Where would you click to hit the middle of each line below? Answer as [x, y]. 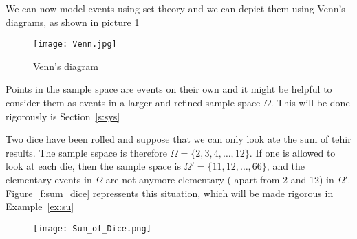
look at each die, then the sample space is [93, 166]
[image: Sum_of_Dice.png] [92, 228]
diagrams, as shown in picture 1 [73, 22]
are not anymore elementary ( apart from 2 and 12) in [220, 179]
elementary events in [49, 179]
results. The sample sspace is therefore [87, 152]
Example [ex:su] [40, 206]
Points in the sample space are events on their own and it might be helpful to [169, 89]
